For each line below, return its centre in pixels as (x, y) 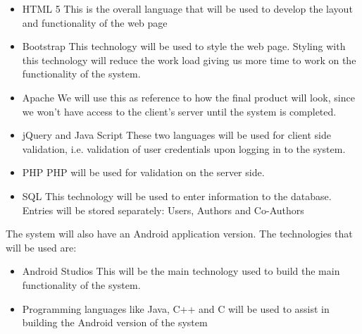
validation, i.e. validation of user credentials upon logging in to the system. (184, 148)
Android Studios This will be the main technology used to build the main (181, 271)
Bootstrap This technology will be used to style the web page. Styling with (184, 46)
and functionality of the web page (95, 22)
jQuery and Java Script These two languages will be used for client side (176, 135)
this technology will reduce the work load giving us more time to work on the (189, 60)
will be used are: (41, 247)
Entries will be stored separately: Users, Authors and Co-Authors (163, 210)
